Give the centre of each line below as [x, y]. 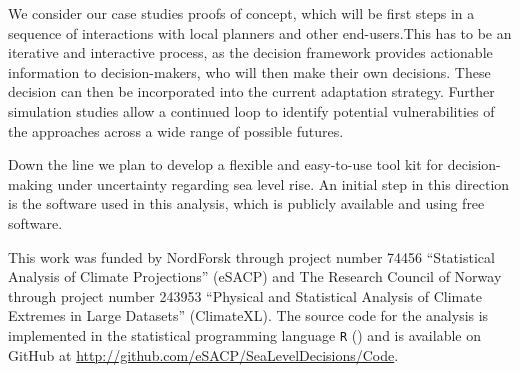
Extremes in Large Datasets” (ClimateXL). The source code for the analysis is [248, 315]
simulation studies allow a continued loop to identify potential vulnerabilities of [251, 110]
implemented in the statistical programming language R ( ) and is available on [244, 334]
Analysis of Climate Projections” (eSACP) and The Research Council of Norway [255, 276]
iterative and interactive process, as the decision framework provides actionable [250, 52]
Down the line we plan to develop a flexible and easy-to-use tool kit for [226, 164]
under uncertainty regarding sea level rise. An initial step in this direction [283, 183]
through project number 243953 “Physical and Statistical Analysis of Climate [245, 295]
